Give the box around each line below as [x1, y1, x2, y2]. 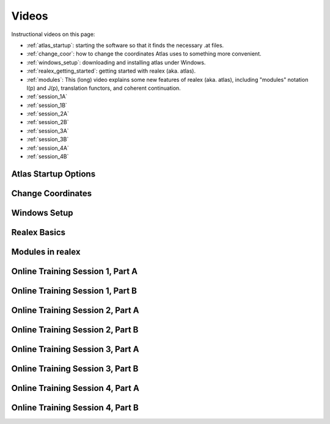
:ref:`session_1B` [26, 101, 67, 109]
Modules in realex [11, 246, 81, 257]
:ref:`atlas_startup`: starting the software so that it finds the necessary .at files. [26, 42, 224, 49]
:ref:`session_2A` [26, 110, 70, 117]
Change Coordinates [11, 188, 92, 199]
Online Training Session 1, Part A [11, 266, 137, 276]
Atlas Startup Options [11, 169, 96, 179]
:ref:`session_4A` [26, 144, 70, 152]
